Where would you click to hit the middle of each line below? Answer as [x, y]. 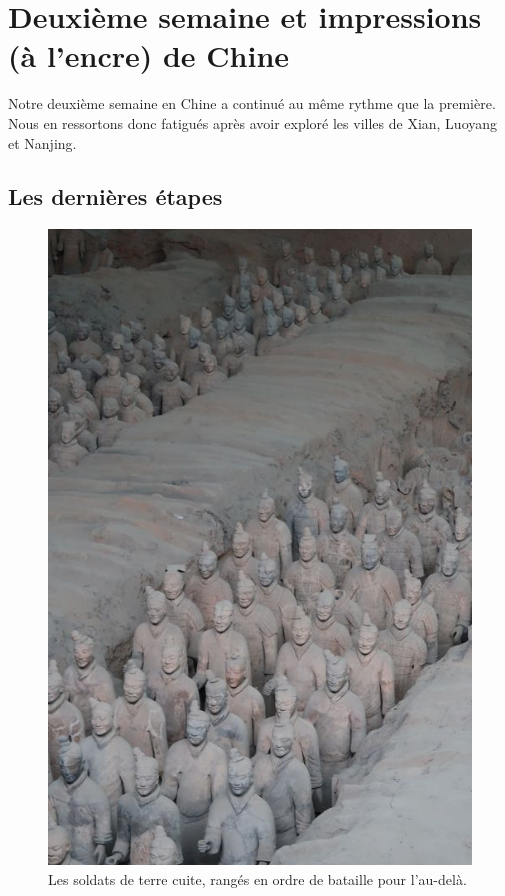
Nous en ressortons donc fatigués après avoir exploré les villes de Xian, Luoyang [253, 122]
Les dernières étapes [115, 196]
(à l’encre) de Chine [149, 55]
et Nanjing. [42, 142]
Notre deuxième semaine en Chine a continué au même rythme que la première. [252, 103]
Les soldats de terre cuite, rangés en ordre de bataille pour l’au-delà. [257, 878]
